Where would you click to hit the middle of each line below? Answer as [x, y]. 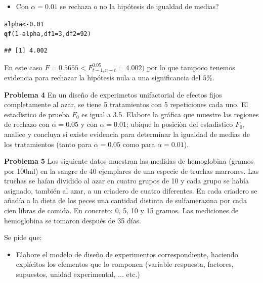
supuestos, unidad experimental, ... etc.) [78, 274]
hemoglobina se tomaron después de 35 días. [73, 220]
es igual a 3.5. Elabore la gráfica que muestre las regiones [170, 114]
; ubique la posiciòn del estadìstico [180, 124]
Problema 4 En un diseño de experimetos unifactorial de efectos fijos [113, 94]
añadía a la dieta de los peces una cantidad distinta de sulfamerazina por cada [125, 200]
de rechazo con [27, 124]
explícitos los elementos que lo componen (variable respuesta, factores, [125, 264]
